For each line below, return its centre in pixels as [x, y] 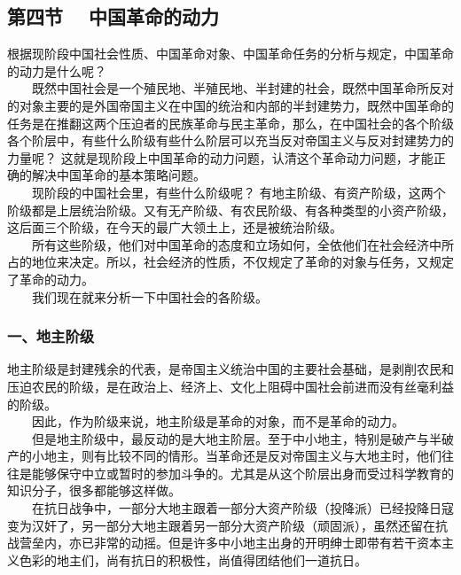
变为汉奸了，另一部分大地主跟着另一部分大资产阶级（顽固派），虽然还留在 [221, 525]
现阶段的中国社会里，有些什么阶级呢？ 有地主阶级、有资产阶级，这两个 [238, 192]
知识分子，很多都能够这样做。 [94, 490]
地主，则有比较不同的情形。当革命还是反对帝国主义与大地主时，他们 [242, 456]
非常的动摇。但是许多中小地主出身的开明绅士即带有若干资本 [267, 543]
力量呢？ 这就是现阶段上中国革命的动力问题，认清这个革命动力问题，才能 [220, 157]
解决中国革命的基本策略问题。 [118, 175]
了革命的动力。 [51, 279]
